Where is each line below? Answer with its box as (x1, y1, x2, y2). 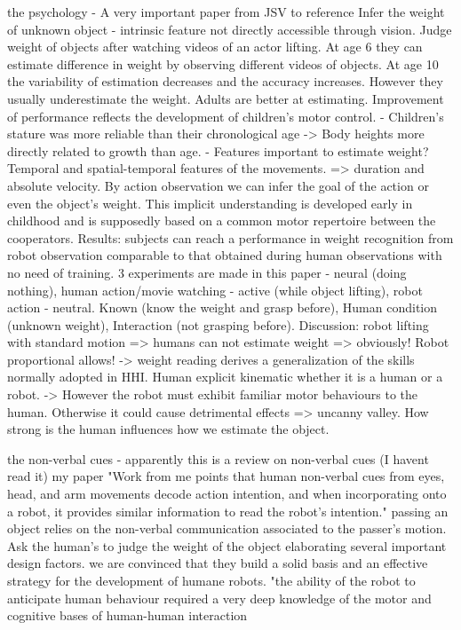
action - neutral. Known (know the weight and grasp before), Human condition (7, 298, 438, 317)
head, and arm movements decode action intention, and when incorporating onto (7, 484, 447, 503)
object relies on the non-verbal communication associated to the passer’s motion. (7, 519, 447, 538)
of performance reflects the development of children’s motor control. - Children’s (7, 106, 444, 125)
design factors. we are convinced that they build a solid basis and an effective (7, 554, 428, 572)
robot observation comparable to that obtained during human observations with (7, 246, 442, 264)
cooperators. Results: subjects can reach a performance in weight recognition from (7, 228, 454, 247)
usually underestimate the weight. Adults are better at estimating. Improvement (7, 89, 444, 107)
